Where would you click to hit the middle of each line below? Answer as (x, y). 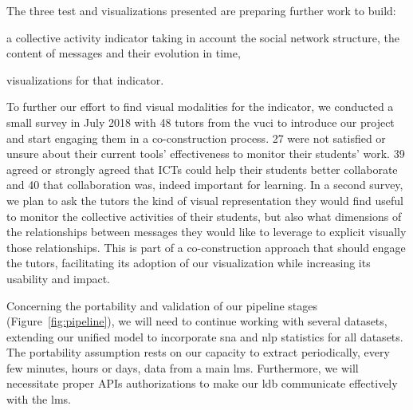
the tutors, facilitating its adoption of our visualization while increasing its (189, 263)
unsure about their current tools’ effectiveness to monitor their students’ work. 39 (206, 154)
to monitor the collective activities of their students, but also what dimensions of (204, 216)
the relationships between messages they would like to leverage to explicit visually (206, 232)
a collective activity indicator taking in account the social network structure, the (203, 37)
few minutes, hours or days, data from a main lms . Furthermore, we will (183, 367)
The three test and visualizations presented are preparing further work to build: (201, 10)
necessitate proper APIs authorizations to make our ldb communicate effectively (202, 383)
